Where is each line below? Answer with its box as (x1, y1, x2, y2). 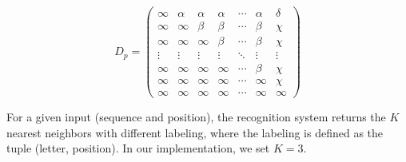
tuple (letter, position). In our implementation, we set (6, 140, 270, 156)
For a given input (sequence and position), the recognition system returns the (6, 109, 386, 125)
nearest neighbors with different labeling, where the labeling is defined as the (6, 124, 384, 140)
